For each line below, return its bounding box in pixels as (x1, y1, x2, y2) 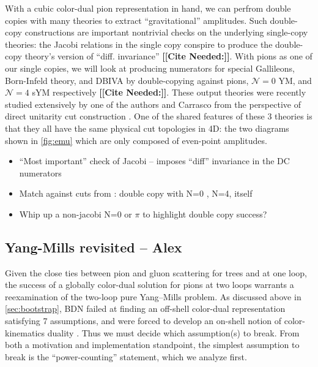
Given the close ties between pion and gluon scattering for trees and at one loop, (5, 266, 308, 279)
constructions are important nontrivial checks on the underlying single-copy (24, 26, 308, 39)
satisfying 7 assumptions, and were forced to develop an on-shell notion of (5, 314, 282, 327)
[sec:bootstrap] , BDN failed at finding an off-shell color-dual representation (5, 302, 286, 315)
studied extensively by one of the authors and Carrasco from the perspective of (5, 97, 301, 110)
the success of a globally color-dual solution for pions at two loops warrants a (5, 278, 294, 291)
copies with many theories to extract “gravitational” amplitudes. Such (5, 13, 267, 26)
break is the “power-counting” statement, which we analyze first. (5, 350, 247, 363)
